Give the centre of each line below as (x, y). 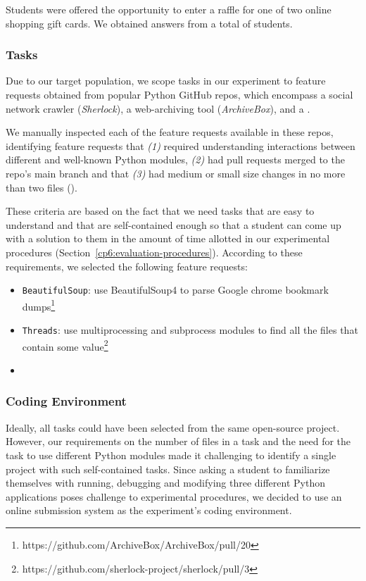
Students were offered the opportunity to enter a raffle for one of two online (169, 9)
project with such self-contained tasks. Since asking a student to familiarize (168, 469)
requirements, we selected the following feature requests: (127, 266)
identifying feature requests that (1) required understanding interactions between (181, 145)
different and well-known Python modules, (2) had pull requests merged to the (175, 160)
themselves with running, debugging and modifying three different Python (165, 483)
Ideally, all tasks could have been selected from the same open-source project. (173, 427)
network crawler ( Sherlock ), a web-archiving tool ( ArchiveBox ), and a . (158, 108)
